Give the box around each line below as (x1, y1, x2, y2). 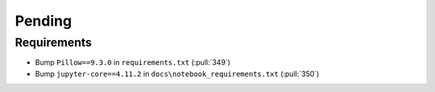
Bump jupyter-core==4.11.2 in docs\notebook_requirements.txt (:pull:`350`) (35, 69, 320, 78)
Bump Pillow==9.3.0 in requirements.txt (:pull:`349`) (35, 58, 231, 67)
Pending (14, 12, 72, 30)
